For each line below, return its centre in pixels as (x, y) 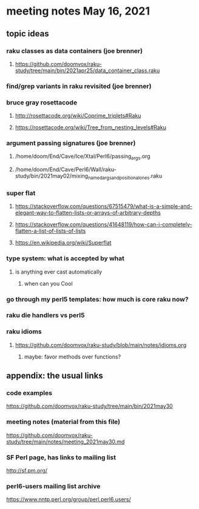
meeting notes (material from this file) (63, 422)
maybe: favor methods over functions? (73, 357)
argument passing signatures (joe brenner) (71, 143)
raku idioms (24, 332)
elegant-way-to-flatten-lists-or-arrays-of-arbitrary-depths (88, 213)
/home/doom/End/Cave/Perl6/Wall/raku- (66, 170)
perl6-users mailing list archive (53, 486)
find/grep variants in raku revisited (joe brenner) (79, 86)
